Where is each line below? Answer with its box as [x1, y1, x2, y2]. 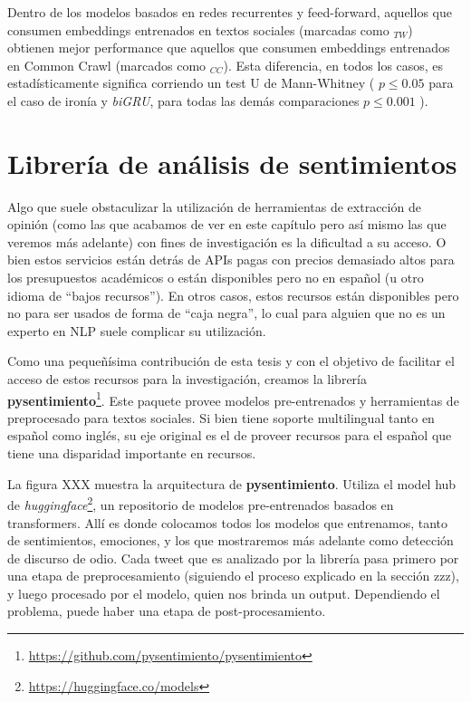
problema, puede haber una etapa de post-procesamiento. [7, 601, 326, 620]
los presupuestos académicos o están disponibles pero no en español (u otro [7, 268, 424, 287]
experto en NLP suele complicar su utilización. [7, 321, 266, 340]
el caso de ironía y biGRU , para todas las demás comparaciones [7, 91, 360, 110]
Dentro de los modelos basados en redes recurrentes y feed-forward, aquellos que [7, 3, 452, 21]
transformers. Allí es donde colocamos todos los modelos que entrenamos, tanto [7, 513, 448, 532]
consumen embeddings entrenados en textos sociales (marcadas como [7, 20, 389, 39]
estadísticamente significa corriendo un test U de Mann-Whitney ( [7, 73, 375, 92]
